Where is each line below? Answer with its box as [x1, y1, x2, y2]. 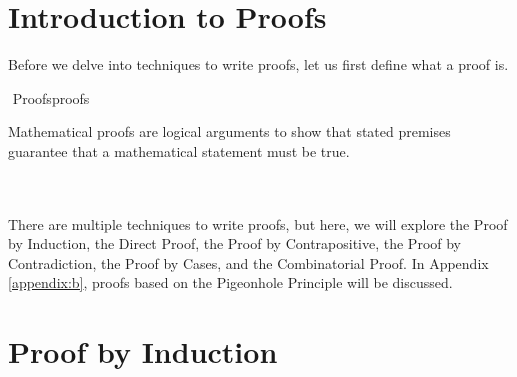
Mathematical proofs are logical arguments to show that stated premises [8, 121, 451, 142]
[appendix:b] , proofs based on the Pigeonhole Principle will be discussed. [8, 272, 453, 293]
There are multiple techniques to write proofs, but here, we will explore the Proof [8, 213, 508, 234]
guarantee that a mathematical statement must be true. [8, 140, 350, 161]
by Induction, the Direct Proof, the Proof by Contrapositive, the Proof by [8, 233, 462, 254]
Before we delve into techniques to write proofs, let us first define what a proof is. [8, 54, 509, 75]
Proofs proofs [12, 87, 90, 108]
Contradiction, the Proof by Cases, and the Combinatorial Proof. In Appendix [8, 252, 489, 273]
